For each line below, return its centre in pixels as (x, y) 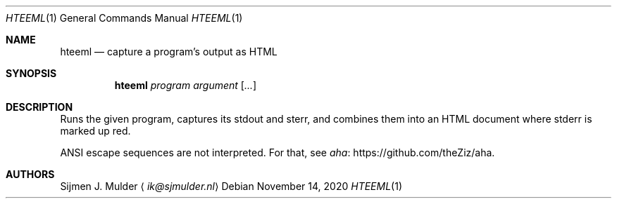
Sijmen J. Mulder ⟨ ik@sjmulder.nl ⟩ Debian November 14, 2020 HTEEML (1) (231, 186)
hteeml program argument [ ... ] (186, 85)
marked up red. (95, 131)
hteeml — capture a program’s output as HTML (169, 52)
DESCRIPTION (39, 107)
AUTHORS (30, 174)
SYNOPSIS (31, 73)
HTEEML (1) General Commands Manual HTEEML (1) (124, 18)
